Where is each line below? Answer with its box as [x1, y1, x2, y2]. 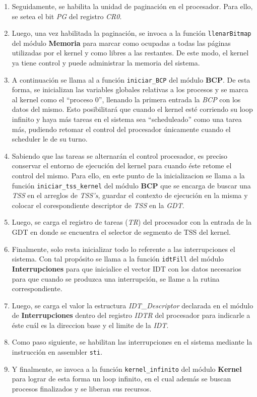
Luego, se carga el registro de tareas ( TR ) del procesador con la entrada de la [12, 217, 251, 227]
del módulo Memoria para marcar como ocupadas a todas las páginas [12, 37, 231, 48]
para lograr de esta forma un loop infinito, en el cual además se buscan [12, 373, 231, 384]
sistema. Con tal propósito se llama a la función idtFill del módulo [12, 253, 224, 264]
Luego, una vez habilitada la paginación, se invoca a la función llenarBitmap [12, 28, 251, 38]
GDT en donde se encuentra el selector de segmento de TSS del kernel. [12, 227, 231, 237]
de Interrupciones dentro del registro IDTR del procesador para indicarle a [12, 310, 250, 320]
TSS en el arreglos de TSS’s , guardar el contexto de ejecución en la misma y [12, 190, 248, 201]
